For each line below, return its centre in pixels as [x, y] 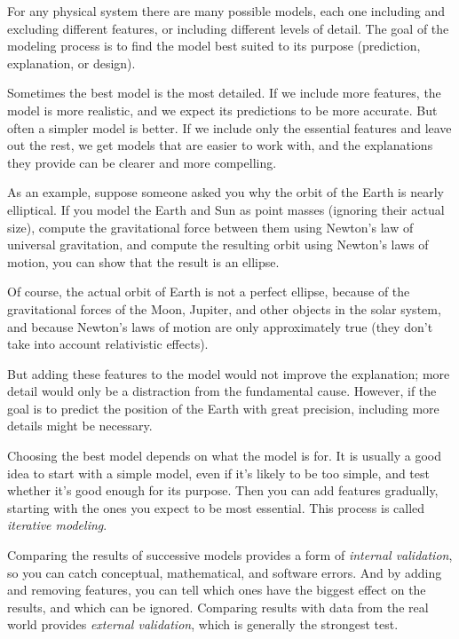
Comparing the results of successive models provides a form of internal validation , [230, 555]
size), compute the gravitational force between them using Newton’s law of [210, 227]
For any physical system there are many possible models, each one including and [226, 11]
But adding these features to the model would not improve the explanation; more [229, 373]
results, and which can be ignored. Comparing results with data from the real [218, 607]
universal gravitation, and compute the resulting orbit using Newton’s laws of [218, 245]
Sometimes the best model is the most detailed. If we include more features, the [224, 93]
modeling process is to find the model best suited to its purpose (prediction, [214, 46]
